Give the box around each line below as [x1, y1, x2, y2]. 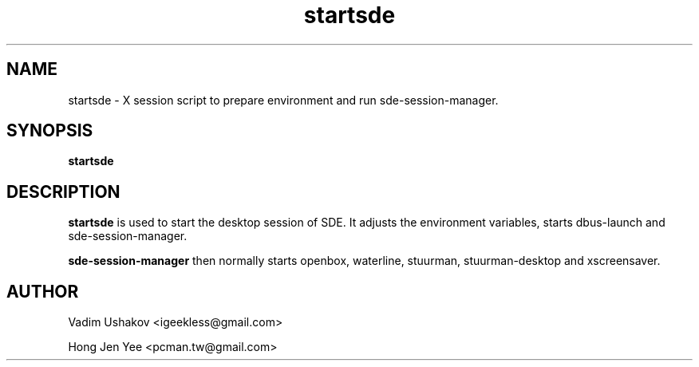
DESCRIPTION [6, 181, 120, 202]
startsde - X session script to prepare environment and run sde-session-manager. [68, 93, 499, 107]
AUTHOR [6, 281, 79, 302]
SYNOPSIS [6, 120, 93, 141]
